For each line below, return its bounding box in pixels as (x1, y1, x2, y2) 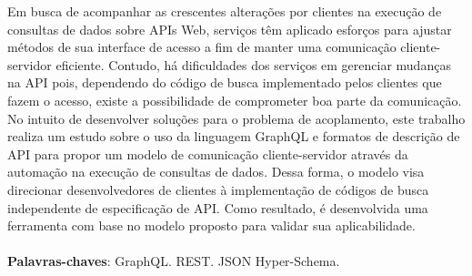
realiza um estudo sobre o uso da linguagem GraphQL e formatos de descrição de (7, 127, 460, 146)
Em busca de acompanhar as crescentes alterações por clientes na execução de (7, 2, 442, 20)
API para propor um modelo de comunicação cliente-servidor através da (7, 144, 408, 163)
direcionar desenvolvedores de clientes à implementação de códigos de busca (7, 179, 429, 199)
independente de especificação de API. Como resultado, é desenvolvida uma (7, 198, 428, 217)
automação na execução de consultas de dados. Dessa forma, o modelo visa (7, 162, 425, 181)
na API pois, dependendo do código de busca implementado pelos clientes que (7, 73, 442, 92)
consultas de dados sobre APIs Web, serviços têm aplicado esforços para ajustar (7, 19, 452, 38)
